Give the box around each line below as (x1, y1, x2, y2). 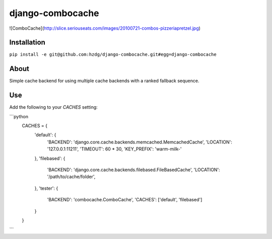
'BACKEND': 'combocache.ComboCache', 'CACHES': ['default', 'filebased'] (47, 197, 202, 203)
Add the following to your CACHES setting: (9, 104, 98, 110)
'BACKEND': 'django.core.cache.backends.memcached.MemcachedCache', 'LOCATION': (47, 139, 233, 145)
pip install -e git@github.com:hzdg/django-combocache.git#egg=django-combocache (9, 52, 217, 57)
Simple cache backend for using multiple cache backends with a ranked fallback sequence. (9, 78, 199, 84)
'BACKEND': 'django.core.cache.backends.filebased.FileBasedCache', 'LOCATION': (47, 167, 220, 173)
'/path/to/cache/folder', (47, 174, 96, 180)
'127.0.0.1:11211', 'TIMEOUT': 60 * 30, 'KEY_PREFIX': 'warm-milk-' (47, 146, 182, 152)
